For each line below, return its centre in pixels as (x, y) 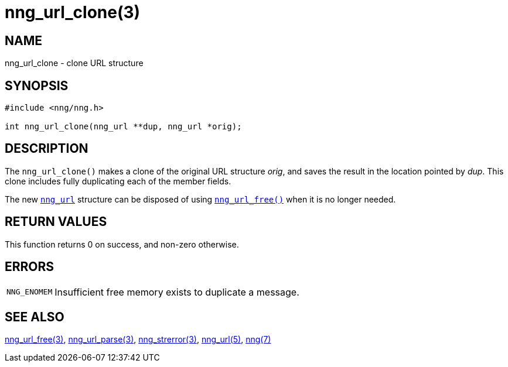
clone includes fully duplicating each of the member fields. (118, 181)
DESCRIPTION (47, 149)
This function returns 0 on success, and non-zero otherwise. (122, 244)
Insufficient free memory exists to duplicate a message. (177, 292)
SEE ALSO (35, 317)
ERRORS (30, 267)
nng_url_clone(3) (73, 12)
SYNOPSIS (37, 85)
